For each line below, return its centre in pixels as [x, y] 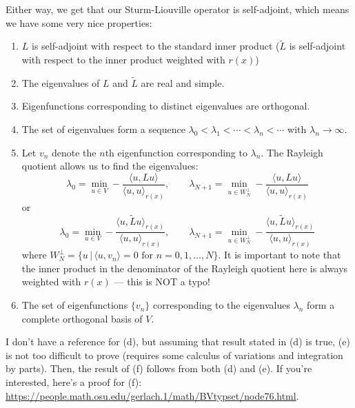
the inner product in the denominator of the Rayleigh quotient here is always [185, 268]
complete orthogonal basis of [82, 318]
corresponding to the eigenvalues [221, 305]
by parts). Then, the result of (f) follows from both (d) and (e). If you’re [159, 368]
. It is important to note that [280, 255]
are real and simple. [183, 82]
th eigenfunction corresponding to [176, 152]
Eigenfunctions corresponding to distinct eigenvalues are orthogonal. [166, 106]
